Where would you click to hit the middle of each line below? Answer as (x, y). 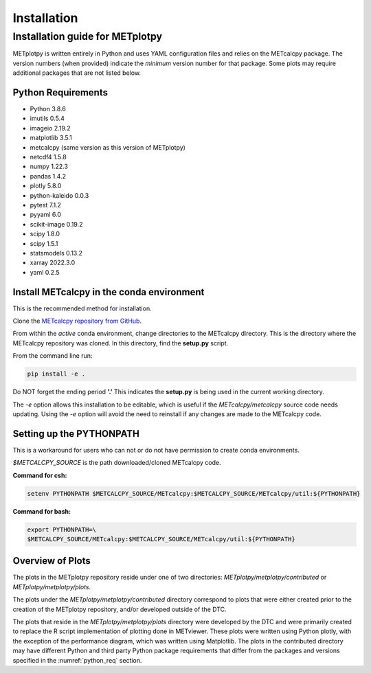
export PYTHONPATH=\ (61, 529)
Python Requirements (60, 92)
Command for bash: (42, 511)
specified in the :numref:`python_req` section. (77, 660)
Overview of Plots (52, 561)
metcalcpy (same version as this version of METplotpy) (108, 147)
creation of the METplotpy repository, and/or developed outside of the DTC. (120, 609)
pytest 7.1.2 (46, 205)
